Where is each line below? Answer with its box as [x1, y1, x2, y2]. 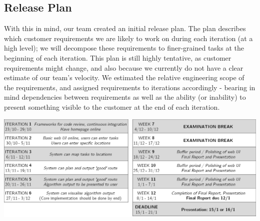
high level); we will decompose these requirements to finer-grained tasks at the [4, 43, 244, 53]
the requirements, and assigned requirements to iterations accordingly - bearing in [4, 82, 255, 92]
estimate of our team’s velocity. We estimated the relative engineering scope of [4, 72, 244, 83]
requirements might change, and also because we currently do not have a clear [4, 62, 243, 73]
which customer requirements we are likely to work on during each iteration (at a [4, 33, 253, 43]
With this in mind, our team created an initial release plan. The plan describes [4, 23, 246, 34]
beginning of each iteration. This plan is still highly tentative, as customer [4, 52, 231, 63]
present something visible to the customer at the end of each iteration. [4, 101, 220, 112]
